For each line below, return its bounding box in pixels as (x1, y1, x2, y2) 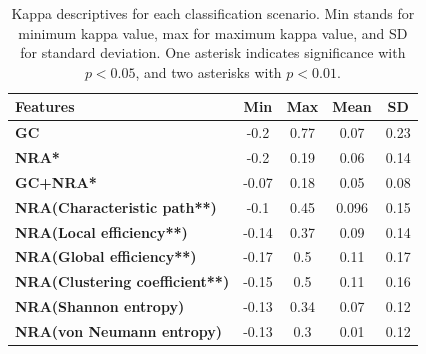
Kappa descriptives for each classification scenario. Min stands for (11, 3, 415, 23)
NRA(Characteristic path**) (15, 196, 217, 217)
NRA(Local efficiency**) (15, 221, 188, 242)
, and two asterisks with (135, 61, 282, 82)
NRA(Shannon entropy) (15, 296, 185, 317)
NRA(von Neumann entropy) (15, 320, 223, 341)
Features (15, 96, 75, 117)
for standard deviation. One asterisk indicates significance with (20, 42, 406, 63)
